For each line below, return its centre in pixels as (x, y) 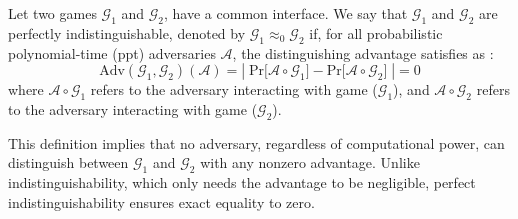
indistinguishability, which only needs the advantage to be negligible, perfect (242, 182)
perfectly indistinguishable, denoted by (127, 32)
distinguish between (68, 162)
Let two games (52, 13)
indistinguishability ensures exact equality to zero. (161, 201)
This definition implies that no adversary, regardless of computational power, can (256, 142)
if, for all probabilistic (376, 32)
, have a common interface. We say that (286, 13)
